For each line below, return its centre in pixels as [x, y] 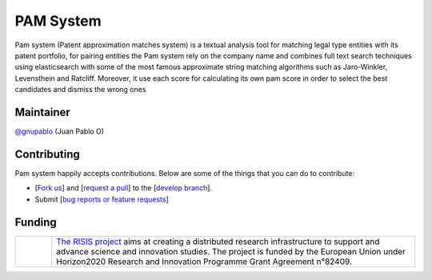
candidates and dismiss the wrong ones [80, 90]
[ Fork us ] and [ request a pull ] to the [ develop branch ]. [123, 188]
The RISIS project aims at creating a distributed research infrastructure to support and [218, 242]
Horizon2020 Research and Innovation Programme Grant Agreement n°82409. [204, 262]
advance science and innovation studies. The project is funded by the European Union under [231, 251]
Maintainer [43, 112]
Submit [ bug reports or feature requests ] [102, 199]
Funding [36, 222]
